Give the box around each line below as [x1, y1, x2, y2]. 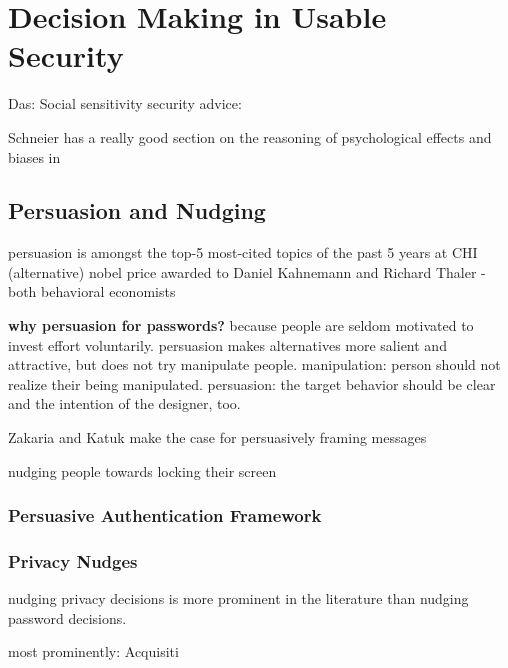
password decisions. [8, 607, 127, 628]
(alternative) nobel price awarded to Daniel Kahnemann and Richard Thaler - [8, 261, 486, 282]
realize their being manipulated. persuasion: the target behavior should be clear [8, 373, 496, 394]
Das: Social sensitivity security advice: [8, 93, 242, 114]
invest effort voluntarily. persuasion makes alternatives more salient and [8, 334, 447, 355]
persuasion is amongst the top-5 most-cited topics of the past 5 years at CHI [8, 242, 478, 263]
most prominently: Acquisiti [8, 641, 179, 662]
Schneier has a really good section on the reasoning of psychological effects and [8, 126, 492, 147]
